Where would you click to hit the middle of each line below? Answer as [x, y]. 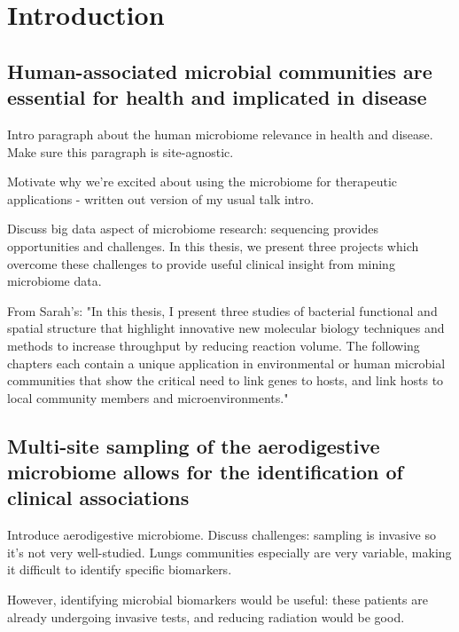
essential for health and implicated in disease [217, 97]
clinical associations [98, 498]
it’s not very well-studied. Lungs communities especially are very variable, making [229, 552]
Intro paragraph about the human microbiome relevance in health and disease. [220, 134]
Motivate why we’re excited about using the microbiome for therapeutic [202, 182]
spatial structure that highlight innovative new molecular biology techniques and [226, 328]
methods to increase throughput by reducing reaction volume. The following [214, 345]
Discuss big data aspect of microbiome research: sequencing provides [193, 229]
